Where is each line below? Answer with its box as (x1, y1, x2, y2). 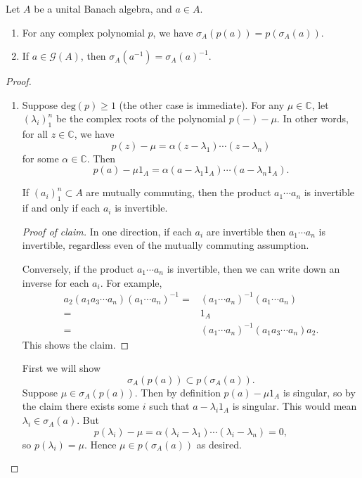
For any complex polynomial (22, 25, 145, 39)
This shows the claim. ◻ (22, 337, 129, 351)
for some (22, 150, 59, 165)
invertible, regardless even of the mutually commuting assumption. (22, 238, 309, 252)
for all (22, 127, 49, 141)
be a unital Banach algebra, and (34, 1, 172, 15)
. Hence (84, 437, 117, 451)
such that (149, 399, 190, 413)
